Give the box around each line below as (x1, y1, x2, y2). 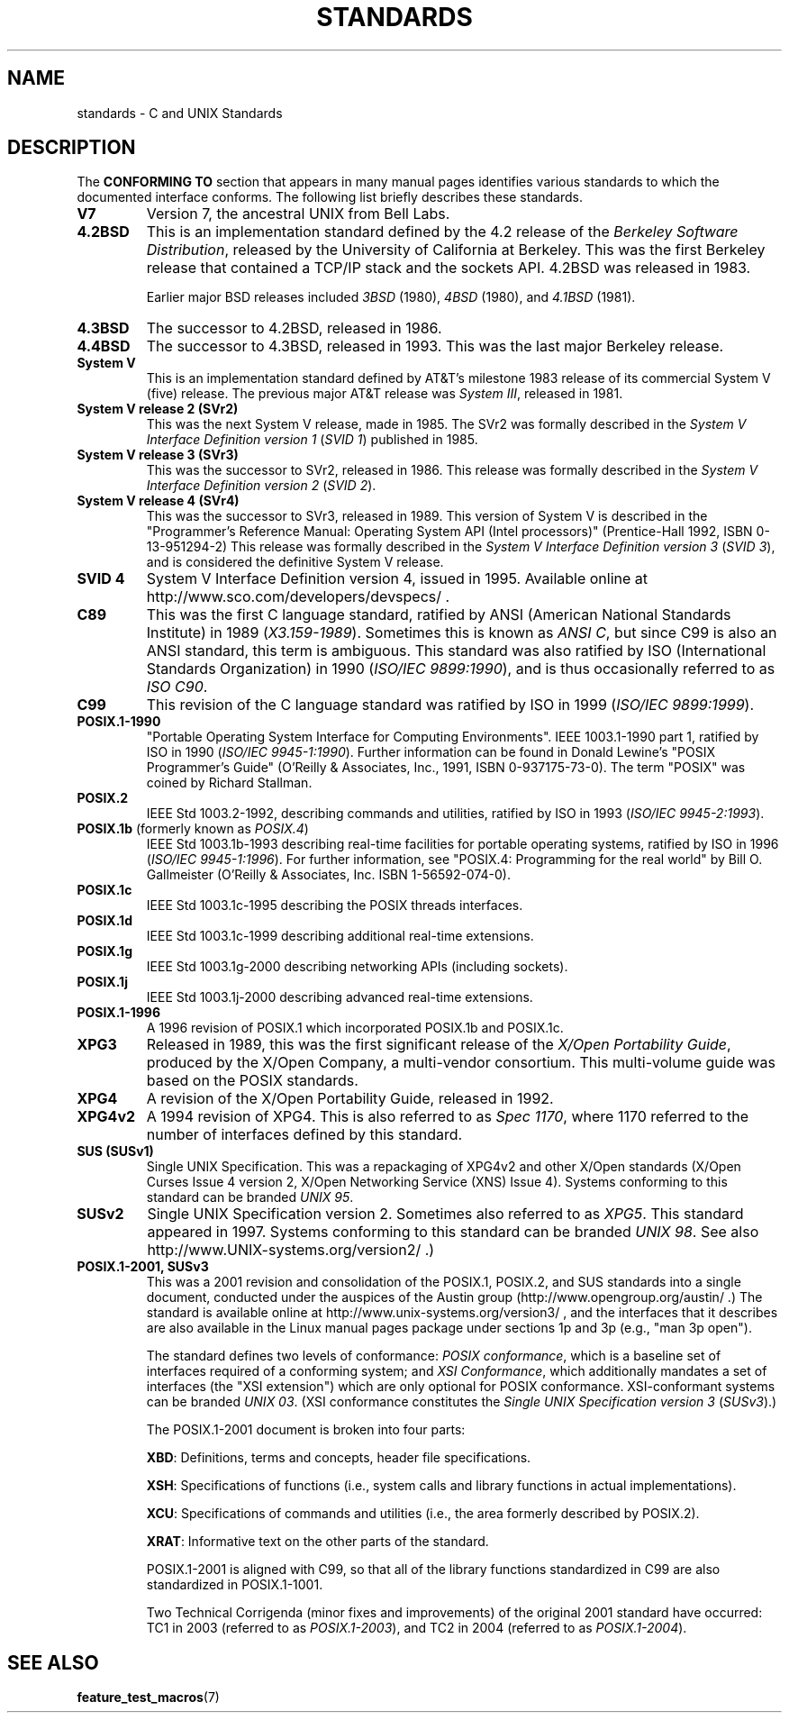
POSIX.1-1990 (77, 714, 161, 730)
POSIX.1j (77, 974, 128, 990)
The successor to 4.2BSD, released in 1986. (146, 319, 442, 338)
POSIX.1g (77, 943, 132, 960)
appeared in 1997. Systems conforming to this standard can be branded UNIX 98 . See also (147, 1223, 759, 1242)
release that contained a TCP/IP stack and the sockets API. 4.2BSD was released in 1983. (146, 259, 751, 278)
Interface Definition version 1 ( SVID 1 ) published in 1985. (146, 432, 478, 448)
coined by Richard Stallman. (146, 775, 313, 791)
